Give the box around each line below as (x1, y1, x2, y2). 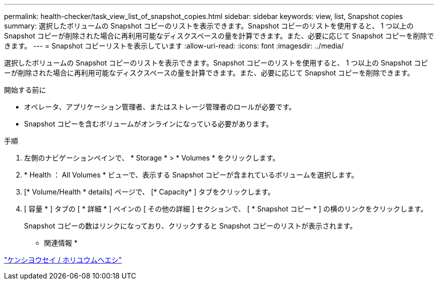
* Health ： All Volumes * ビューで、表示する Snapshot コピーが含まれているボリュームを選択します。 (24, 170, 358, 179)
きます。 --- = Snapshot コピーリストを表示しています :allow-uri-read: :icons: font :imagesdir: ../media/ (4, 41, 344, 50)
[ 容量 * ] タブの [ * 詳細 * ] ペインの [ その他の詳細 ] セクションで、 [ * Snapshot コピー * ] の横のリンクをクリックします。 (24, 204, 427, 213)
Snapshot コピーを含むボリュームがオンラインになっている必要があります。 (24, 119, 273, 128)
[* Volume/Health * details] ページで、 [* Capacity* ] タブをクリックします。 (24, 187, 275, 196)
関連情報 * (44, 238, 77, 247)
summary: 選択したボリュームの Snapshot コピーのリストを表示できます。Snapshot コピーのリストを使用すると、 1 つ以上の (4, 21, 414, 30)
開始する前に (4, 85, 46, 94)
